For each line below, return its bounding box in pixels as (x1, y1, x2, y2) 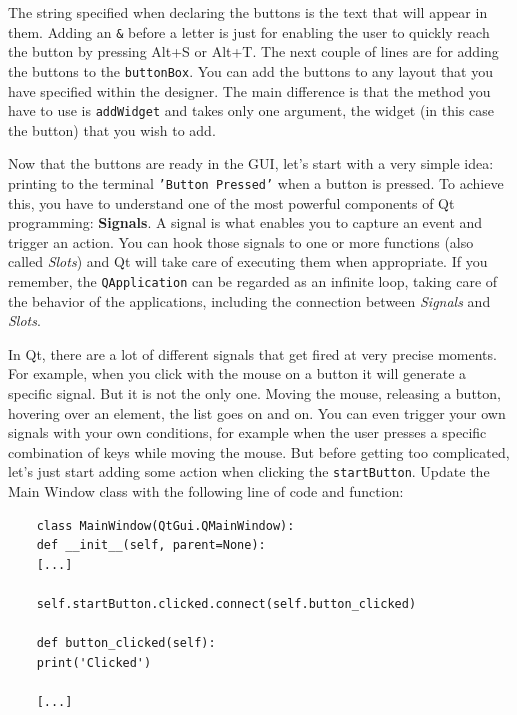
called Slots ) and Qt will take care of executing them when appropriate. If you (8, 251, 488, 272)
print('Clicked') (36, 655, 152, 670)
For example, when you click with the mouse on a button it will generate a (8, 363, 467, 384)
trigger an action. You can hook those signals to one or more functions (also (8, 231, 474, 252)
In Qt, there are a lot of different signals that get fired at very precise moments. (8, 343, 497, 364)
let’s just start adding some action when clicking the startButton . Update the (8, 461, 490, 482)
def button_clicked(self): (36, 636, 216, 651)
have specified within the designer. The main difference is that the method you (8, 80, 491, 101)
